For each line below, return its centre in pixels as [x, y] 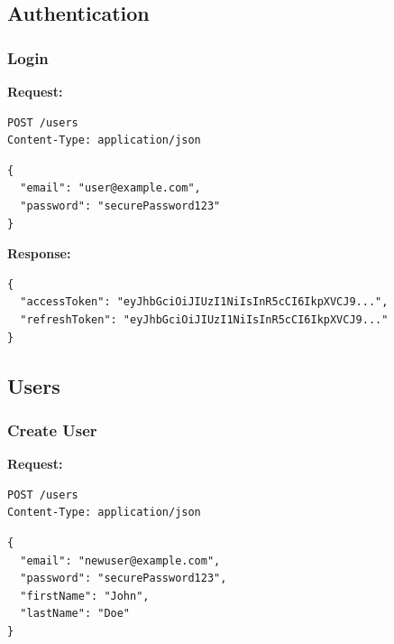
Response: [39, 253]
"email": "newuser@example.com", [120, 560]
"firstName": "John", [85, 596]
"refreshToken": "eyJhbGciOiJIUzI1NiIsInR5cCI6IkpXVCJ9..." [204, 319]
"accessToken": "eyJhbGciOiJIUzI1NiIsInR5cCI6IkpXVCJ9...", [204, 302]
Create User [52, 429]
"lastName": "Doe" [75, 614]
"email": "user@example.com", [110, 188]
